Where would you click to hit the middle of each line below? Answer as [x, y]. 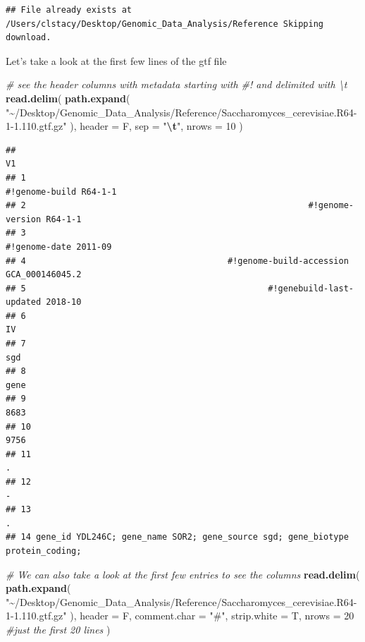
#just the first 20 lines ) [58, 629]
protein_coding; [44, 551]
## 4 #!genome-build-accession [177, 261]
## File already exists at [69, 10]
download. [29, 38]
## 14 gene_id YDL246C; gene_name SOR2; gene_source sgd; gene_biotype [177, 537]
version [24, 219]
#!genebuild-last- [311, 288]
